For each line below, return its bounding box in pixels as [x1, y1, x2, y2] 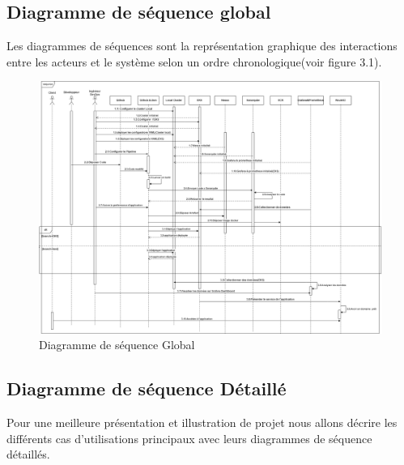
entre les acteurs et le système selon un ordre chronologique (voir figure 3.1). [6, 53, 382, 70]
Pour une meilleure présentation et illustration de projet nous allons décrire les [6, 414, 398, 431]
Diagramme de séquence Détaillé [6, 376, 287, 401]
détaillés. [6, 446, 50, 463]
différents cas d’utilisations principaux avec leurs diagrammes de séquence [6, 429, 372, 446]
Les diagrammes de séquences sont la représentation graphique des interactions [6, 37, 398, 54]
